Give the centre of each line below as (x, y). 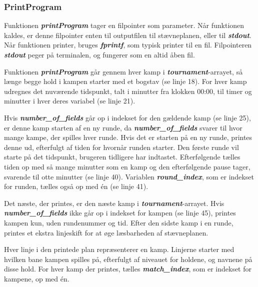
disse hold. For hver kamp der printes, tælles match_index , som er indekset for (128, 269)
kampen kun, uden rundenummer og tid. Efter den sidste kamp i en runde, (119, 222)
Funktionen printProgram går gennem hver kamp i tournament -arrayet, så (123, 71)
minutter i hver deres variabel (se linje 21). (70, 101)
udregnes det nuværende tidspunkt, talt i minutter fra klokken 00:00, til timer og (128, 91)
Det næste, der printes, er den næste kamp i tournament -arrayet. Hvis (114, 203)
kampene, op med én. (37, 278)
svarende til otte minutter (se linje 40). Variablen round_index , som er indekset (129, 176)
